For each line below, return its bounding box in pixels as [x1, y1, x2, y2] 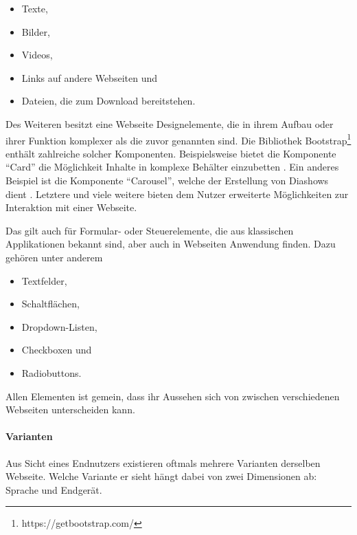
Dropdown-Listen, [21, 319, 97, 334]
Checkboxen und [21, 342, 92, 357]
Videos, [21, 47, 53, 62]
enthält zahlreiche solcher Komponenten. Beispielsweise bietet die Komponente [5, 146, 336, 160]
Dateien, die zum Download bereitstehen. [21, 94, 196, 108]
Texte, [21, 1, 48, 15]
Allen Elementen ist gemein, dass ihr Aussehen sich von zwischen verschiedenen [5, 389, 340, 403]
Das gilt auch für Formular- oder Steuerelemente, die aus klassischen [5, 223, 294, 237]
